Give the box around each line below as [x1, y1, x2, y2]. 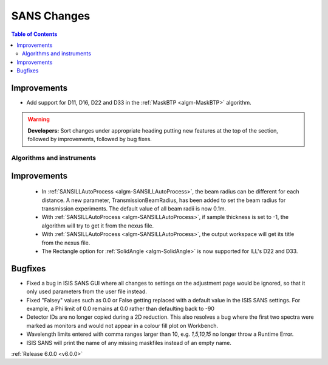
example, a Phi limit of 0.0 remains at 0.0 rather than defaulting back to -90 [26, 305, 215, 312]
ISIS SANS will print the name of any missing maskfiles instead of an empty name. [26, 339, 232, 346]
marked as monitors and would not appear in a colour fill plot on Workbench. [26, 322, 219, 329]
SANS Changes [11, 9, 91, 23]
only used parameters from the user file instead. [26, 288, 147, 295]
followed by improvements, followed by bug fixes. [27, 136, 152, 143]
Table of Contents [11, 30, 58, 38]
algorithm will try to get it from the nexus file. [41, 222, 154, 229]
